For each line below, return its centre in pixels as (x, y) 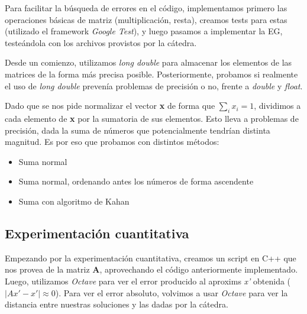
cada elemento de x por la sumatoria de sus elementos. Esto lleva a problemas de (152, 118)
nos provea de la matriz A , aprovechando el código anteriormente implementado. (151, 269)
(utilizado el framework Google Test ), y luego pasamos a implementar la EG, (144, 31)
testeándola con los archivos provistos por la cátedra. (101, 42)
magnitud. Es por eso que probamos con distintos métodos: (112, 142)
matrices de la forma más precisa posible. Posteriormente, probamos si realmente (151, 74)
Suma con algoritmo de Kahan (74, 201)
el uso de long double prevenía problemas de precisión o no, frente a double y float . (154, 85)
